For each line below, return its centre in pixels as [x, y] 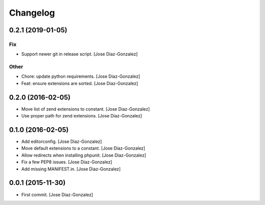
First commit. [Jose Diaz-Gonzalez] [57, 194]
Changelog [32, 13]
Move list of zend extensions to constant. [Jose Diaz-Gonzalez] [86, 109]
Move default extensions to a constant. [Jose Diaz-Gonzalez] [83, 148]
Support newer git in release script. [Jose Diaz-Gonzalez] [79, 54]
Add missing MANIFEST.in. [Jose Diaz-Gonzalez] [71, 169]
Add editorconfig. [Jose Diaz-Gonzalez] [62, 141]
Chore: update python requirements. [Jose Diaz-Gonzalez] [81, 76]
